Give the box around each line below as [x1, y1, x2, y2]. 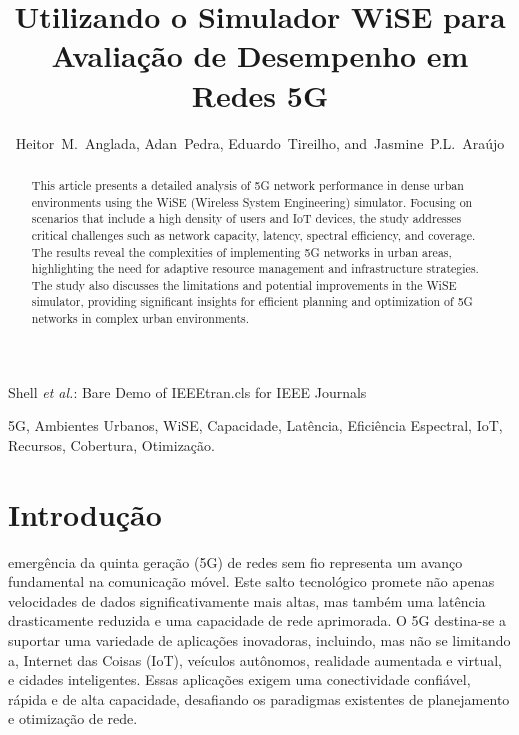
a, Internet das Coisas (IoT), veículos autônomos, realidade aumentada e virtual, [8, 649, 502, 670]
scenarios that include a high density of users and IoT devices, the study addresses [31, 210, 462, 227]
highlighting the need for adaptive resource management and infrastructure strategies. [31, 260, 479, 277]
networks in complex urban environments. [31, 310, 250, 327]
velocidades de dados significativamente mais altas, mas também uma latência [8, 590, 486, 611]
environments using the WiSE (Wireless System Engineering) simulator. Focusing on [31, 193, 473, 210]
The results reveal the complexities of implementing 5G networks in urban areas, [31, 243, 452, 260]
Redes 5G [191, 74, 329, 115]
